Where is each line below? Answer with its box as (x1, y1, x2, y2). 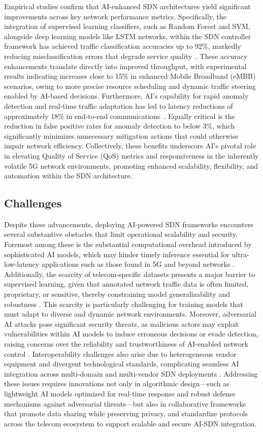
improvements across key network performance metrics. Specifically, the (4, 11, 227, 21)
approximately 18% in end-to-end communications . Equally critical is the (4, 110, 235, 121)
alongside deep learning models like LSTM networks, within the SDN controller (4, 30, 251, 41)
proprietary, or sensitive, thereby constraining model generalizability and (4, 289, 231, 299)
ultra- (232, 249, 249, 259)
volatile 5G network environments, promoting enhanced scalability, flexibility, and (4, 160, 258, 171)
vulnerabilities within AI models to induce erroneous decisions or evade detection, (4, 328, 258, 339)
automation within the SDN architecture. (4, 170, 133, 181)
